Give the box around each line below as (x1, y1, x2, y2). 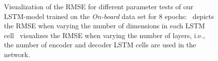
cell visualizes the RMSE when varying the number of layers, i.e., (4, 30, 205, 40)
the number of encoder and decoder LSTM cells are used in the (4, 40, 196, 50)
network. (4, 49, 30, 59)
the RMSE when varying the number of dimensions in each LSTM (4, 20, 205, 31)
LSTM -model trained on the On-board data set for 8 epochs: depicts (4, 11, 214, 21)
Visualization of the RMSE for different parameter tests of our (4, 1, 194, 11)
